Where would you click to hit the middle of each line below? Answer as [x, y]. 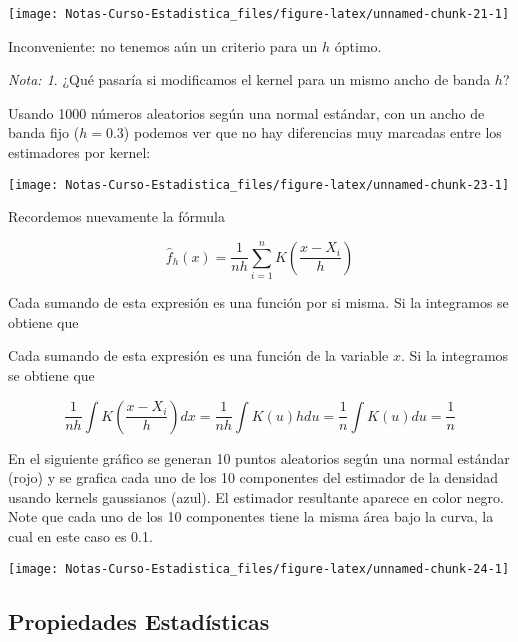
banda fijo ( [44, 132]
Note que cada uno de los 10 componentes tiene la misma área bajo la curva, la [251, 516]
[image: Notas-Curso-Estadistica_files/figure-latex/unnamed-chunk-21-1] [259, 14]
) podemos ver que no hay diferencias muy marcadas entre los [312, 132]
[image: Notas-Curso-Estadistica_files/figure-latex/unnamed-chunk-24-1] [259, 568]
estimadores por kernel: [79, 152]
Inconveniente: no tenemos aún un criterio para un [163, 45]
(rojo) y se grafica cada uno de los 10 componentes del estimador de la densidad [253, 477]
